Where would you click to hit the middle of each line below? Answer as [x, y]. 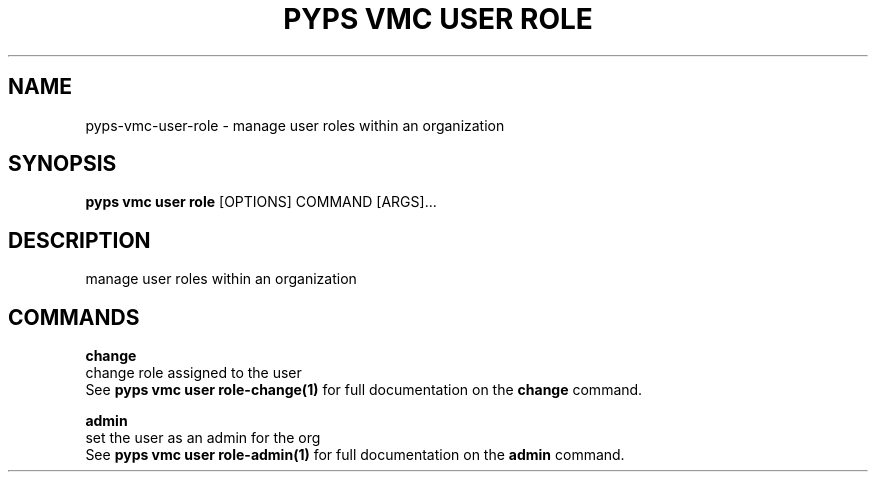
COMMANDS [74, 317]
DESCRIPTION [79, 240]
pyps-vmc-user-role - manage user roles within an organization [295, 125]
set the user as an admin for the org [203, 438]
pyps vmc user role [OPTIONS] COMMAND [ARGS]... [261, 202]
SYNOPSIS [62, 164]
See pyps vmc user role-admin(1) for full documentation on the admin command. [355, 455]
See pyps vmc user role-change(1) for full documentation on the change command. [364, 390]
